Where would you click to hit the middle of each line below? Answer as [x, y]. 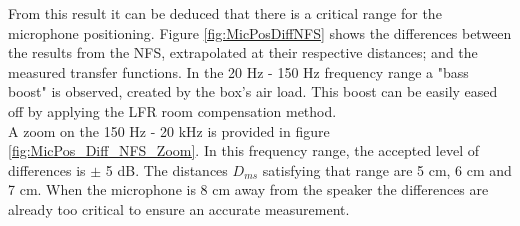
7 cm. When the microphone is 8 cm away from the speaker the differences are [248, 189]
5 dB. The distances [166, 169]
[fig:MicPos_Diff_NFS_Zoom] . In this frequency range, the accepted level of [243, 150]
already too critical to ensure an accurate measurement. [179, 208]
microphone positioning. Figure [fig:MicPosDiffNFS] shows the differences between [260, 32]
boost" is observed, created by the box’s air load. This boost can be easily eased [253, 91]
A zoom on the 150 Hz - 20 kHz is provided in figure [169, 130]
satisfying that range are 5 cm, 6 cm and [387, 169]
